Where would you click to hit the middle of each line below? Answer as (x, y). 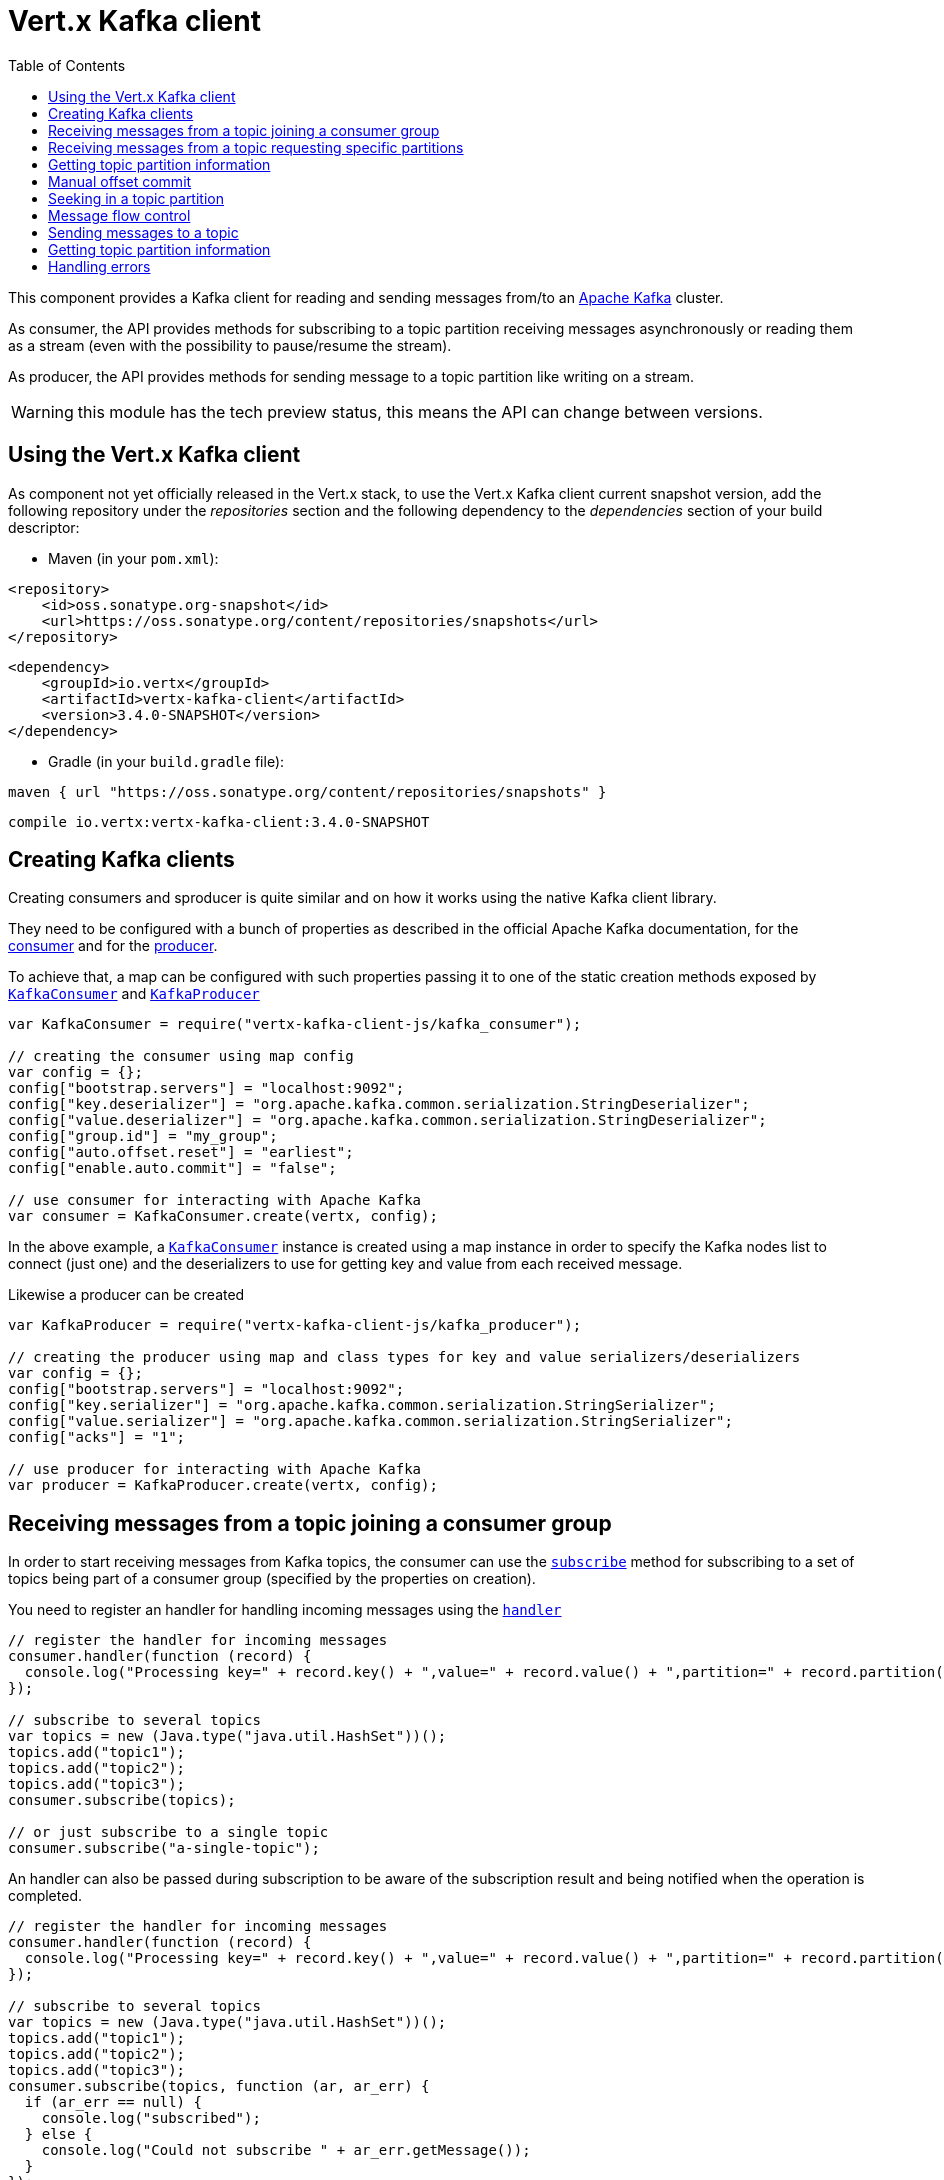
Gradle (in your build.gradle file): (166, 761)
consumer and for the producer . (113, 946)
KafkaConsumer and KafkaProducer (134, 994)
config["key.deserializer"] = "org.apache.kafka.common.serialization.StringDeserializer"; (379, 1104)
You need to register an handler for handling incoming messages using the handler (285, 1610)
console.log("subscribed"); (151, 2118)
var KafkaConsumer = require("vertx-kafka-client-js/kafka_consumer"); (295, 1024)
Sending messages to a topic (143, 232)
